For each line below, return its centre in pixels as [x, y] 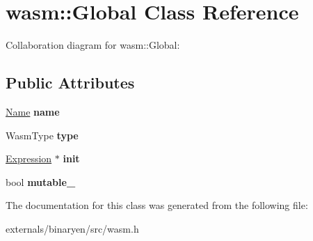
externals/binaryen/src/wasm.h [72, 228]
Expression [29, 158]
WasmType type [42, 135]
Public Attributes [70, 83]
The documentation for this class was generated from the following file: [157, 205]
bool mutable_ [41, 181]
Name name [33, 111]
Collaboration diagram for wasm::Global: [93, 45]
